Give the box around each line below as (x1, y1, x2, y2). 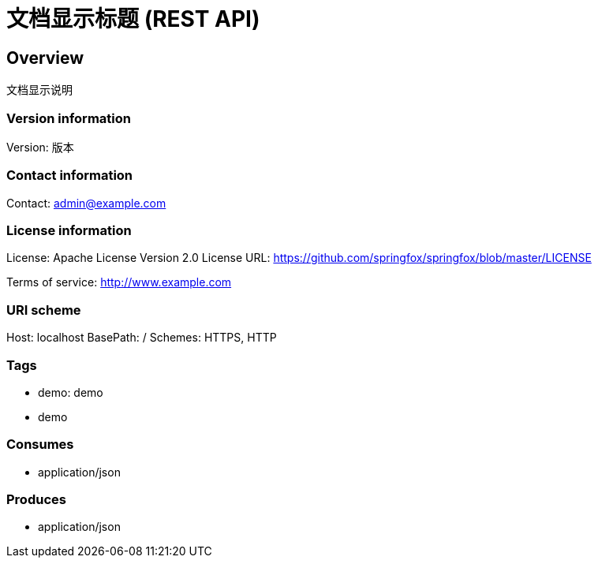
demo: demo (38, 385, 103, 399)
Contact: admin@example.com (6, 196, 166, 210)
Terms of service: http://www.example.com (6, 275, 232, 289)
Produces (6, 491, 66, 508)
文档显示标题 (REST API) (6, 6, 260, 32)
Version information (6, 110, 131, 126)
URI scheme (6, 301, 81, 318)
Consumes (6, 436, 74, 453)
